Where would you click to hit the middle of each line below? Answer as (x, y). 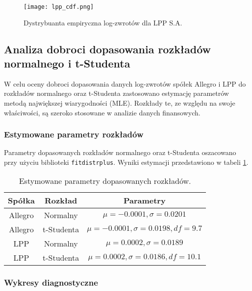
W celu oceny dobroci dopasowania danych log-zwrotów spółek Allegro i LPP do (125, 83)
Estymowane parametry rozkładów (74, 134)
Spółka (22, 200)
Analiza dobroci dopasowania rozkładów (108, 49)
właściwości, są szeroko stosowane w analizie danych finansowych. (102, 112)
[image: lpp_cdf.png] (59, 7)
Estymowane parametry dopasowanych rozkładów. (105, 180)
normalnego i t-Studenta (67, 63)
